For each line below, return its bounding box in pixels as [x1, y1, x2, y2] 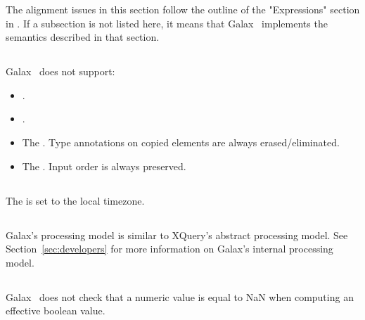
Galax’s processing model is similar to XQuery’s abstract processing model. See [6, 227, 348, 242]
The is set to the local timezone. [6, 193, 145, 207]
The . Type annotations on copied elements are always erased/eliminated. [22, 134, 340, 149]
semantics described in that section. [6, 30, 160, 44]
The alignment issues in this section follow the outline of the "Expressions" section [6, 2, 360, 16]
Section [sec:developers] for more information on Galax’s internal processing [6, 241, 333, 256]
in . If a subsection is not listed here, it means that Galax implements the [6, 15, 328, 30]
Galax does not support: [6, 64, 115, 79]
